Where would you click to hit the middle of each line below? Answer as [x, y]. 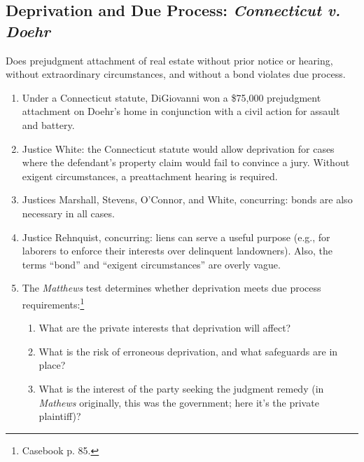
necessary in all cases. [68, 213]
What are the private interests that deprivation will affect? [165, 328]
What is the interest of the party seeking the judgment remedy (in [181, 388]
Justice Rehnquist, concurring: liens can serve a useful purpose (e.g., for [176, 237]
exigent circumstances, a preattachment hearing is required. [150, 176]
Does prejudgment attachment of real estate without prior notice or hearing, [169, 60]
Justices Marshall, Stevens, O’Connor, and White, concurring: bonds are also [187, 199]
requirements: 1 [53, 303]
